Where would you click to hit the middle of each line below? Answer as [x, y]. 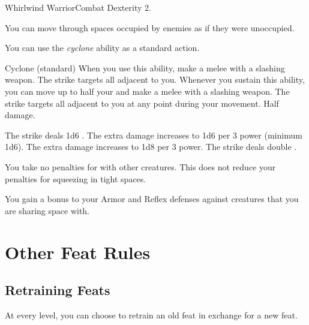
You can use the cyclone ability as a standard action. [102, 48]
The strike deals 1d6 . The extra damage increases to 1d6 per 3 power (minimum [154, 135]
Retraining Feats [58, 290]
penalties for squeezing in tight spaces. [76, 178]
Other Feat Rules [78, 252]
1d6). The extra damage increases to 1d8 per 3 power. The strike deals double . [151, 147]
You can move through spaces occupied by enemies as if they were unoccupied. [150, 27]
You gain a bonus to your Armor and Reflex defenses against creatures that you [152, 199]
